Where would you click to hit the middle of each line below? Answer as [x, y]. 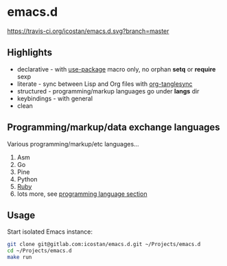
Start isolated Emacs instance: [50, 232]
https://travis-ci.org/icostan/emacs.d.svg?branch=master [88, 31]
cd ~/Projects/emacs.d [39, 251]
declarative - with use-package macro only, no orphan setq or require [116, 69]
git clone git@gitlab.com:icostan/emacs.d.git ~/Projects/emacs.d [104, 245]
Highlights [30, 53]
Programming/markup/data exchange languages [114, 128]
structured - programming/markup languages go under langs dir [108, 91]
